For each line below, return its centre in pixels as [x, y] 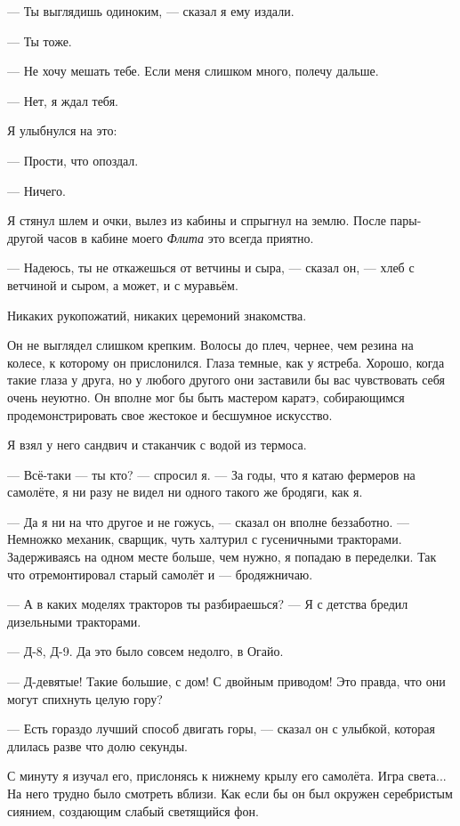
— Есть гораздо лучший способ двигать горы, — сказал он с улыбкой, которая [221, 729]
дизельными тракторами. [74, 621]
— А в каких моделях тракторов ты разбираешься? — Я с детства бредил [208, 604]
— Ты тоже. [40, 40]
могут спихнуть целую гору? [85, 698]
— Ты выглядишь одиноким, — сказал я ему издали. [151, 11]
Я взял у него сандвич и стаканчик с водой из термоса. [157, 445]
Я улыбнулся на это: [62, 130]
